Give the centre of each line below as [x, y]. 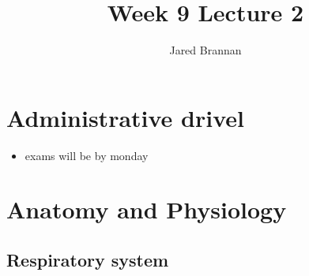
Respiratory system [88, 260]
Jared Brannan [205, 50]
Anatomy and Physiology [147, 209]
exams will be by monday [87, 155]
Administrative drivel [125, 117]
